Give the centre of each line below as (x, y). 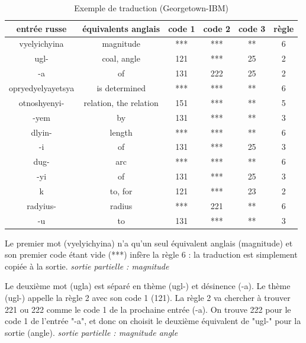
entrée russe (41, 28)
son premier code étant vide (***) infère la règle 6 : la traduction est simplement (151, 254)
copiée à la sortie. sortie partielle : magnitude (87, 266)
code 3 (252, 28)
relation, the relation (121, 102)
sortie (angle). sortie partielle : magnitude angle (91, 332)
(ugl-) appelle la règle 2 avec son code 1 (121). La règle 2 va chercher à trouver (148, 298)
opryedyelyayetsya (42, 87)
